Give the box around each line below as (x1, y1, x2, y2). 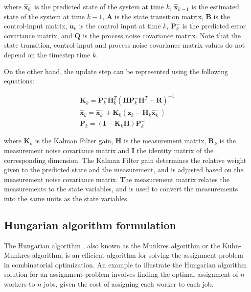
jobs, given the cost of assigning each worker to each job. (44, 279, 214, 289)
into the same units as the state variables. (4, 193, 129, 203)
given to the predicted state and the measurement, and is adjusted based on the (4, 164, 244, 175)
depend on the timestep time (4, 49, 91, 59)
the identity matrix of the (137, 145, 214, 155)
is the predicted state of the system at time (34, 1, 164, 11)
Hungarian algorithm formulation (4, 217, 176, 232)
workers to (4, 279, 35, 289)
